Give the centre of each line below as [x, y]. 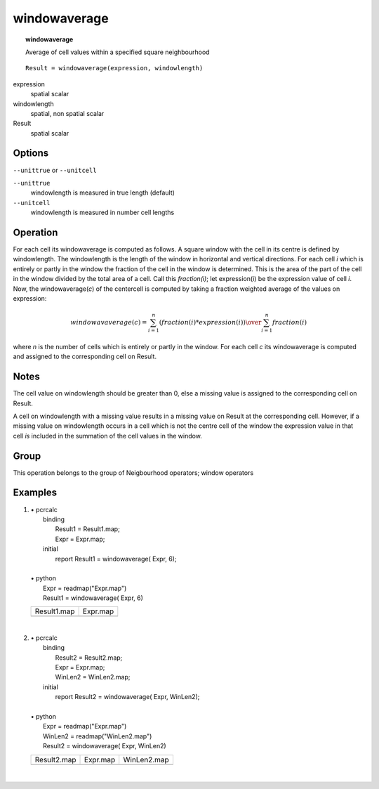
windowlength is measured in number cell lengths [102, 213]
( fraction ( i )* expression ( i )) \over [210, 322]
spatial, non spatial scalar [67, 113]
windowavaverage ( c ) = [109, 322]
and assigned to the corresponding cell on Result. [85, 357]
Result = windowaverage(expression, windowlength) [114, 68]
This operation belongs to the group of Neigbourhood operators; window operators [133, 472]
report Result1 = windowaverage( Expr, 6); [116, 559]
